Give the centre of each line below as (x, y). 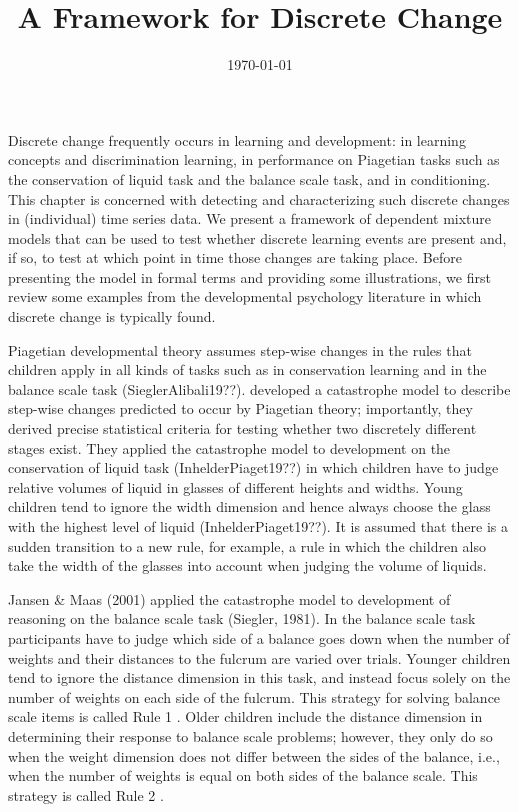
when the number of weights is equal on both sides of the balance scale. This (243, 775)
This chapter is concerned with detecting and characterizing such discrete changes (259, 198)
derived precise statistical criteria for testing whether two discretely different (242, 428)
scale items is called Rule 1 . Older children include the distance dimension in (245, 716)
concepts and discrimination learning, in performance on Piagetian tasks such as (254, 159)
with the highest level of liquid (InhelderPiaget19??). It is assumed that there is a (258, 526)
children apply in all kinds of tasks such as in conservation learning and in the (247, 369)
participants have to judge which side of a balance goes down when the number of (259, 637)
